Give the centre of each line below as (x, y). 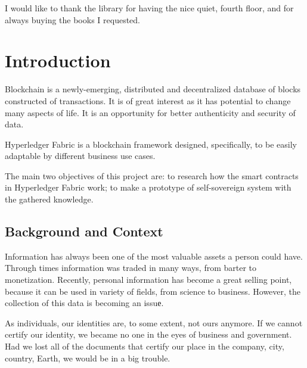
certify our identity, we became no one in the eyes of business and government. (148, 334)
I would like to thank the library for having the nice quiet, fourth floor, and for (149, 8)
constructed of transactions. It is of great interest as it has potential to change (148, 100)
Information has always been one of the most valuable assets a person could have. (154, 256)
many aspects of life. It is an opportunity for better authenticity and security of (150, 112)
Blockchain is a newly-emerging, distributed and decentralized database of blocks (153, 89)
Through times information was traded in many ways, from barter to (131, 268)
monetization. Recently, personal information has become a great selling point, (148, 280)
